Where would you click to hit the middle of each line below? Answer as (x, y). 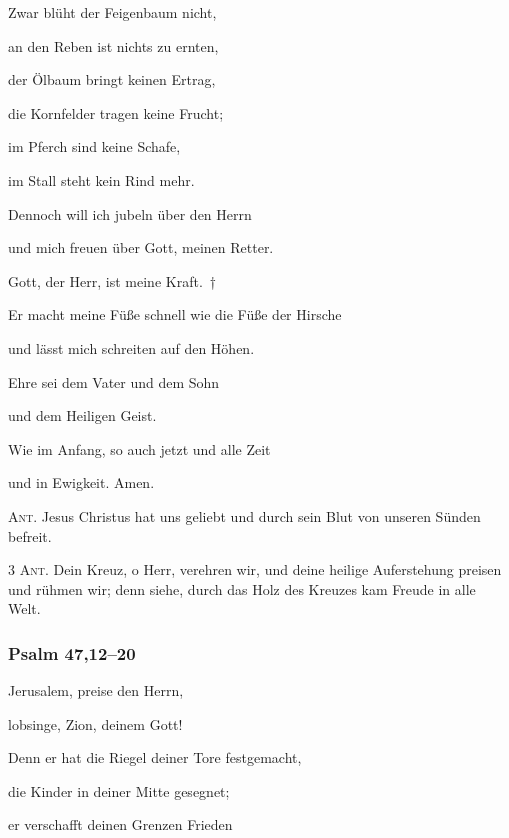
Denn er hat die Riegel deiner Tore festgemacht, (155, 757)
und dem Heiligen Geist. (82, 415)
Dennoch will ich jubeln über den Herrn (130, 213)
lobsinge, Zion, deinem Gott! (95, 723)
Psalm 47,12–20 (72, 652)
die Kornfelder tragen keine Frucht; (116, 112)
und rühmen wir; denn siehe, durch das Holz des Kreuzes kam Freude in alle (242, 588)
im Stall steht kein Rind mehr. (101, 179)
